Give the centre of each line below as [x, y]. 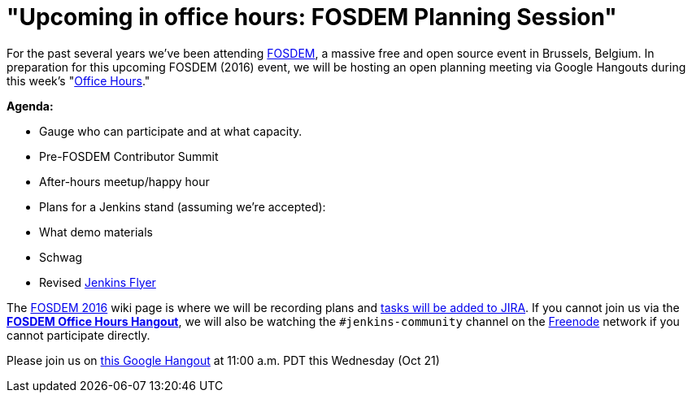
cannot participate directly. [78, 335]
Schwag [61, 257]
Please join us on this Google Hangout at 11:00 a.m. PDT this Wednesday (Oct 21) [223, 360]
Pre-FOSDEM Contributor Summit [129, 156]
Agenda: [30, 106]
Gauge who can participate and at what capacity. [171, 131]
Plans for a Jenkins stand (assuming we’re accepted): [183, 206]
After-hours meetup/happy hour [124, 181]
